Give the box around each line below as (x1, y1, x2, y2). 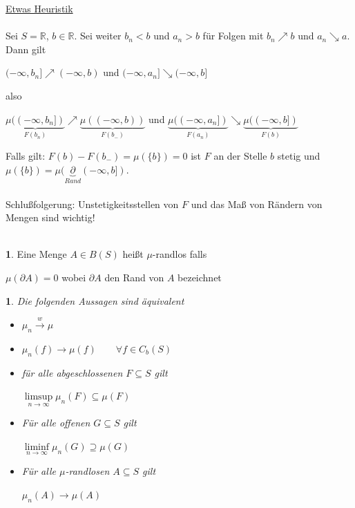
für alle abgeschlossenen (21, 365, 123, 379)
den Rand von (104, 270, 164, 284)
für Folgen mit (202, 28, 264, 43)
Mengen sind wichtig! (6, 210, 95, 225)
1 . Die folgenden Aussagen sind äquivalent (6, 293, 184, 308)
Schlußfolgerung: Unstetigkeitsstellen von (6, 196, 179, 211)
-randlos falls (152, 247, 207, 261)
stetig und (277, 149, 320, 162)
